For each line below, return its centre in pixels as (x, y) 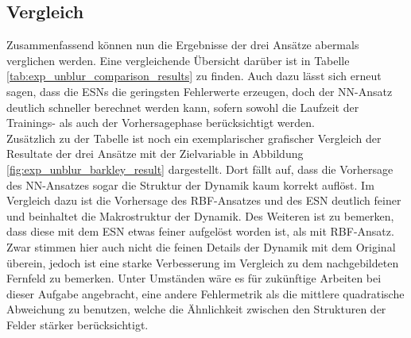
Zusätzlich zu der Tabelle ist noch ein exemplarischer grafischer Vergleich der (194, 138)
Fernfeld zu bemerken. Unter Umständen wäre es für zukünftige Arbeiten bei (194, 278)
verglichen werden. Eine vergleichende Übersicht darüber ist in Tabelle (178, 60)
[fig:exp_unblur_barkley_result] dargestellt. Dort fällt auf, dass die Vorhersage (200, 169)
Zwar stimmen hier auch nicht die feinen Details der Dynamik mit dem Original (201, 246)
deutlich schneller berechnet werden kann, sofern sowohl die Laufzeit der (183, 107)
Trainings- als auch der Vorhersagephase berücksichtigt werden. (161, 123)
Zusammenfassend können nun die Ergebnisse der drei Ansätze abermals (183, 45)
